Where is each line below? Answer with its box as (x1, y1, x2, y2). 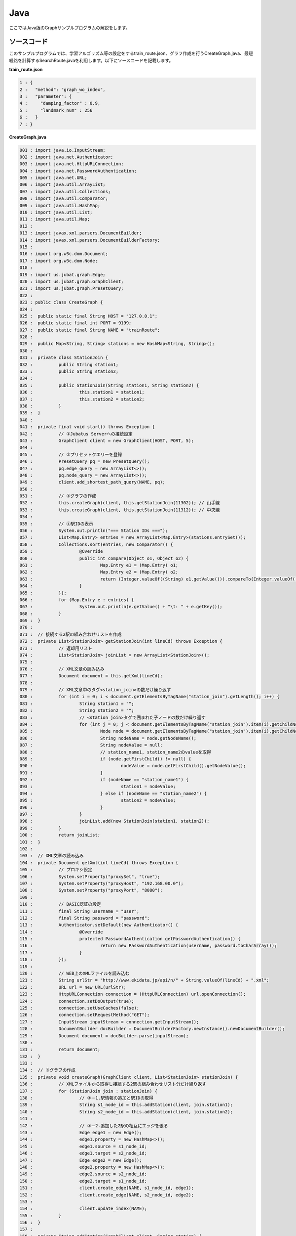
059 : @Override (19, 549, 103, 554)
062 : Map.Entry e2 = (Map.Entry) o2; (19, 569, 179, 575)
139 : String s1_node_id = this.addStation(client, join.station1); (19, 1102, 233, 1107)
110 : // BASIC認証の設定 (19, 901, 101, 907)
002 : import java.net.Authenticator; (19, 154, 113, 160)
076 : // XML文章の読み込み (19, 666, 105, 672)
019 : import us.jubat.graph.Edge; (19, 272, 106, 277)
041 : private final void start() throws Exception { (19, 424, 155, 430)
